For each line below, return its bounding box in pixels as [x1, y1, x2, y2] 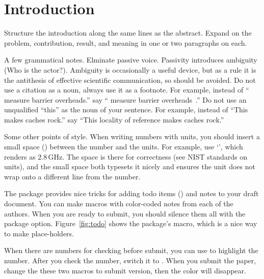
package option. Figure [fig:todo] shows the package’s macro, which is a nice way [4, 218, 257, 229]
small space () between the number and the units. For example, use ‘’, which [4, 141, 243, 152]
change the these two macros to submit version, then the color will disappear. [4, 265, 246, 275]
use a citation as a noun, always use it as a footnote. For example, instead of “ [4, 84, 249, 95]
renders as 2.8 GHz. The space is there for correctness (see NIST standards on [4, 151, 247, 162]
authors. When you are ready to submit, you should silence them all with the [4, 208, 246, 219]
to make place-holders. [4, 228, 74, 238]
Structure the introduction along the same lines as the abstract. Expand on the [4, 27, 252, 38]
